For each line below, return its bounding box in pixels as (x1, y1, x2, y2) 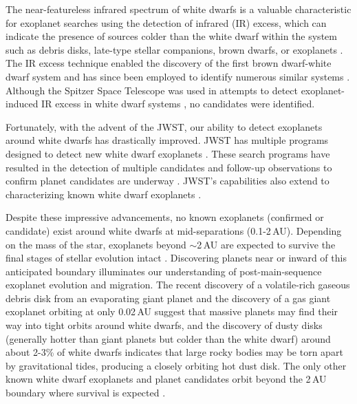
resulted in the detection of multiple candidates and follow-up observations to (6, 160, 332, 174)
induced (6, 96, 39, 111)
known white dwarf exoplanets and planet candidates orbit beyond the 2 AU (6, 372, 327, 386)
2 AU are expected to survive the (197, 237, 336, 251)
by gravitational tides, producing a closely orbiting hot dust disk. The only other (6, 358, 347, 372)
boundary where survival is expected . (6, 385, 166, 400)
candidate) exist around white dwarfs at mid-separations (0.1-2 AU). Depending (6, 223, 342, 237)
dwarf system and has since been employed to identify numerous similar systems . (6, 69, 350, 83)
